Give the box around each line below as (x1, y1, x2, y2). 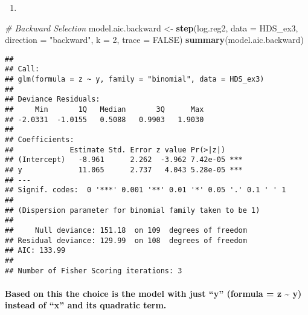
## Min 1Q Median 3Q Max (5, 105, 204, 114)
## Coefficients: (5, 135, 74, 145)
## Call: (5, 65, 40, 74)
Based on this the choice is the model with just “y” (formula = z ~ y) (5, 287, 302, 299)
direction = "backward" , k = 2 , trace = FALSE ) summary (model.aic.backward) (5, 33, 304, 46)
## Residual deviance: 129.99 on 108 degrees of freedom (5, 236, 247, 245)
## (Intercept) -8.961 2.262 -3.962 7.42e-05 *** (5, 155, 243, 164)
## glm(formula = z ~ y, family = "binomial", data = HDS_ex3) (5, 75, 265, 84)
